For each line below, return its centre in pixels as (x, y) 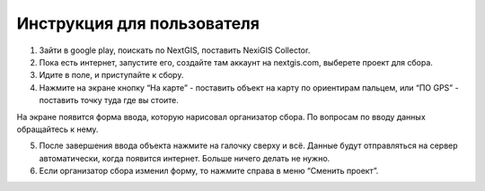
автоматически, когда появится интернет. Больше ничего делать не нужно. (185, 158)
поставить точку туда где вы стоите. (109, 100)
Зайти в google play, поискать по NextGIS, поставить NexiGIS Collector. (175, 50)
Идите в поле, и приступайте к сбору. (111, 75)
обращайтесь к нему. (57, 129)
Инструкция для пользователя (138, 23)
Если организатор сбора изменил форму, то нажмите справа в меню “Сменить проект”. (209, 171)
